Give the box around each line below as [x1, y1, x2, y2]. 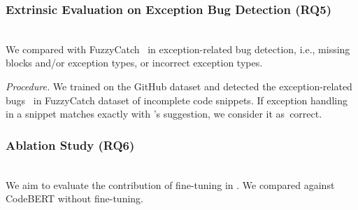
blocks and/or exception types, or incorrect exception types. [6, 55, 263, 70]
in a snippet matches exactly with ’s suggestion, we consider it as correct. [6, 106, 322, 121]
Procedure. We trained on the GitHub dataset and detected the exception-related [6, 79, 352, 93]
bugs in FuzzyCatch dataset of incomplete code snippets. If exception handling [6, 92, 348, 107]
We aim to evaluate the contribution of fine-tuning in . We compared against [6, 177, 335, 192]
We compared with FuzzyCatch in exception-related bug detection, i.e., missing [6, 41, 350, 56]
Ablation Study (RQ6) [6, 136, 135, 153]
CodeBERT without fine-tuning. [6, 191, 144, 206]
